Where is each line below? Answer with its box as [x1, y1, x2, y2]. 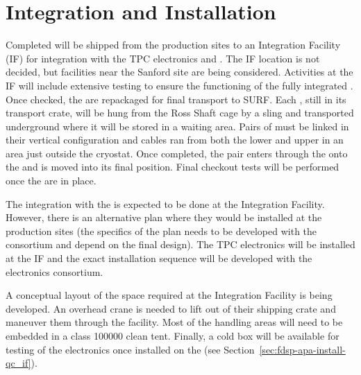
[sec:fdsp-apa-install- [259, 342, 346, 356]
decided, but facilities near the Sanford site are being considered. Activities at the [6, 64, 353, 79]
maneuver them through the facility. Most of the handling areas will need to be [6, 315, 343, 329]
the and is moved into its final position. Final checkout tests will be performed [6, 159, 339, 174]
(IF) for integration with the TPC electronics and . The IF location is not [6, 51, 320, 65]
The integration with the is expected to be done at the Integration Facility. [6, 196, 325, 211]
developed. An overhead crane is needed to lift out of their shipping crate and [6, 301, 336, 315]
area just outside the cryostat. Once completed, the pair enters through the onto [6, 146, 348, 160]
